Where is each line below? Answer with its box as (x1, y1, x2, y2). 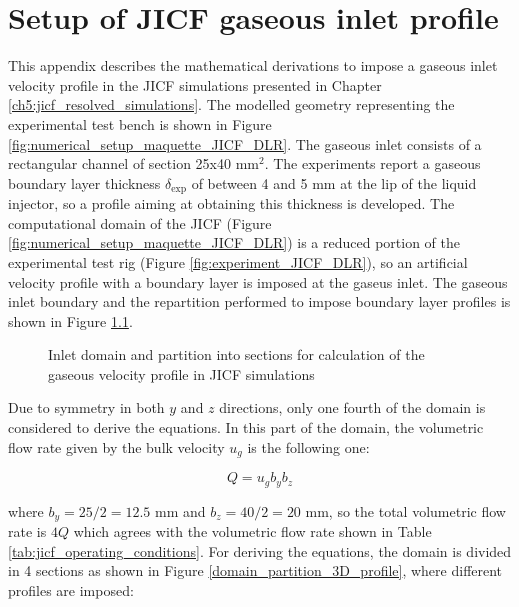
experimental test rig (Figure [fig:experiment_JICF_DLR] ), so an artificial (8, 251, 468, 272)
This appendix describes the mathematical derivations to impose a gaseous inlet (8, 55, 498, 76)
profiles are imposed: (8, 579, 134, 600)
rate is (8, 521, 47, 542)
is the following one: (247, 436, 370, 457)
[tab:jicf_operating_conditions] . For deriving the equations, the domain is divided (8, 540, 512, 561)
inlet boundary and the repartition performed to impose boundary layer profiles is (8, 291, 511, 312)
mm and (154, 500, 206, 521)
